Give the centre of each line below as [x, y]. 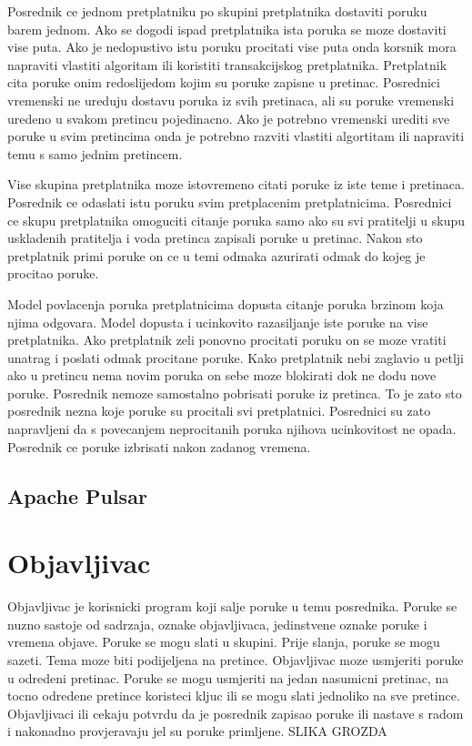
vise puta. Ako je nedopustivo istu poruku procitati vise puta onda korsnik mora [232, 47]
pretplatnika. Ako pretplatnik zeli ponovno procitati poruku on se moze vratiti [227, 340]
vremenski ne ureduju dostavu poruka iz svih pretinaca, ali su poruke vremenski [231, 100]
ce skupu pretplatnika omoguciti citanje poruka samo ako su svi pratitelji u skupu [236, 220]
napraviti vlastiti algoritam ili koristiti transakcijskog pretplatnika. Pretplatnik [227, 64]
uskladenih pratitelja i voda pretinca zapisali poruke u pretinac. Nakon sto [215, 238]
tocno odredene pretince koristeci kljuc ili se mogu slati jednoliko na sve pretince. [234, 696]
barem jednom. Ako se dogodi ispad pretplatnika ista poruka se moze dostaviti [227, 29]
